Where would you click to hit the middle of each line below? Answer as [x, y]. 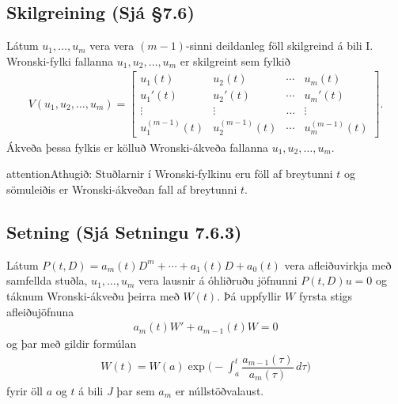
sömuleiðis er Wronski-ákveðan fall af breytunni [122, 189]
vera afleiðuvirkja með [338, 264]
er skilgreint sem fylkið [235, 60]
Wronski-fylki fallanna [60, 60]
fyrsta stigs [326, 295]
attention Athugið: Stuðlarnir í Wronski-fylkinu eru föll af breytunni [170, 174]
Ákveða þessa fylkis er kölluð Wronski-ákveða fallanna [137, 147]
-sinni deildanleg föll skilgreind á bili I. [279, 45]
